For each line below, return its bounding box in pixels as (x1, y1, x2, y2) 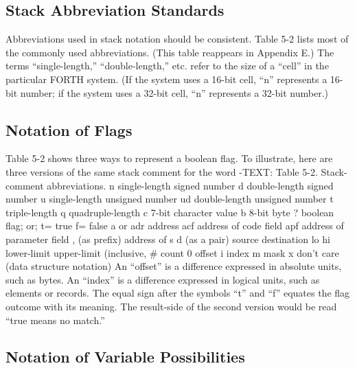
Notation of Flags (5, 119, 133, 140)
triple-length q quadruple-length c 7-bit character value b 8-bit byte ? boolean (5, 205, 334, 219)
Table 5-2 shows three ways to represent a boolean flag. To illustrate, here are (5, 151, 333, 165)
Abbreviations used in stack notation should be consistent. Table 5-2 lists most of (5, 32, 349, 46)
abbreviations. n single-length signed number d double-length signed (47, 178, 334, 192)
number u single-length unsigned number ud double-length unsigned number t (5, 192, 334, 206)
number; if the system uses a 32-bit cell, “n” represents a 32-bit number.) (20, 85, 328, 100)
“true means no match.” (5, 312, 105, 327)
